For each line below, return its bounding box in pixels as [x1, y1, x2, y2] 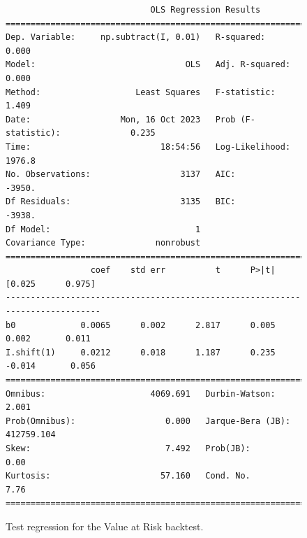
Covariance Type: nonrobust [6, 238, 201, 248]
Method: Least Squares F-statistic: [6, 87, 276, 97]
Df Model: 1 [6, 224, 201, 234]
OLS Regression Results [150, 5, 261, 15]
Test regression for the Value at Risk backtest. [6, 518, 204, 533]
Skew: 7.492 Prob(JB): [6, 444, 250, 453]
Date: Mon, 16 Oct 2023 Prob [6, 114, 236, 125]
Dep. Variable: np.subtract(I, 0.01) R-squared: [6, 32, 266, 43]
